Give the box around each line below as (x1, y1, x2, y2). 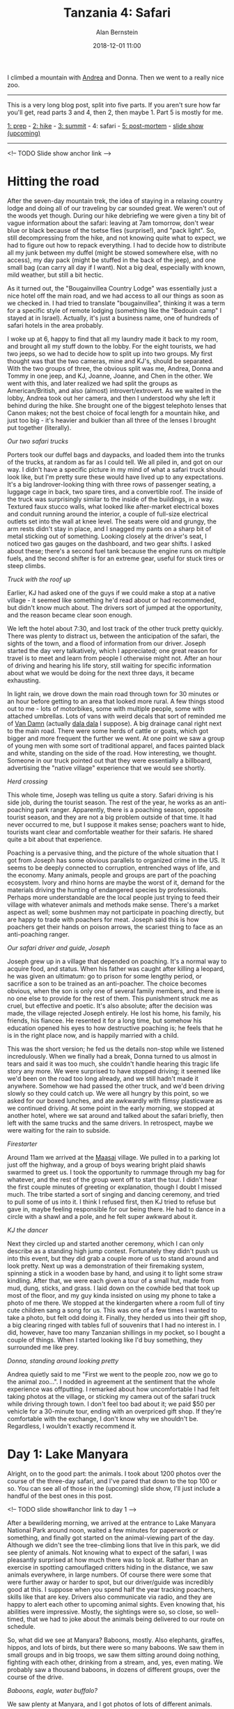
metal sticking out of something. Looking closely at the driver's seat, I (7, 532, 207, 540)
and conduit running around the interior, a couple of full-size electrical (7, 509, 209, 518)
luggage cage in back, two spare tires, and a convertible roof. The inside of (7, 487, 223, 496)
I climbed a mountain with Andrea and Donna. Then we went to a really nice (7, 73, 224, 82)
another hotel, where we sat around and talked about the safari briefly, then (7, 1111, 224, 1119)
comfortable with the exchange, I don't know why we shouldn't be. (7, 1414, 198, 1423)
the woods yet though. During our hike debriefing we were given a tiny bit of (7, 211, 226, 220)
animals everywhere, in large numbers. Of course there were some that (7, 1570, 212, 1579)
